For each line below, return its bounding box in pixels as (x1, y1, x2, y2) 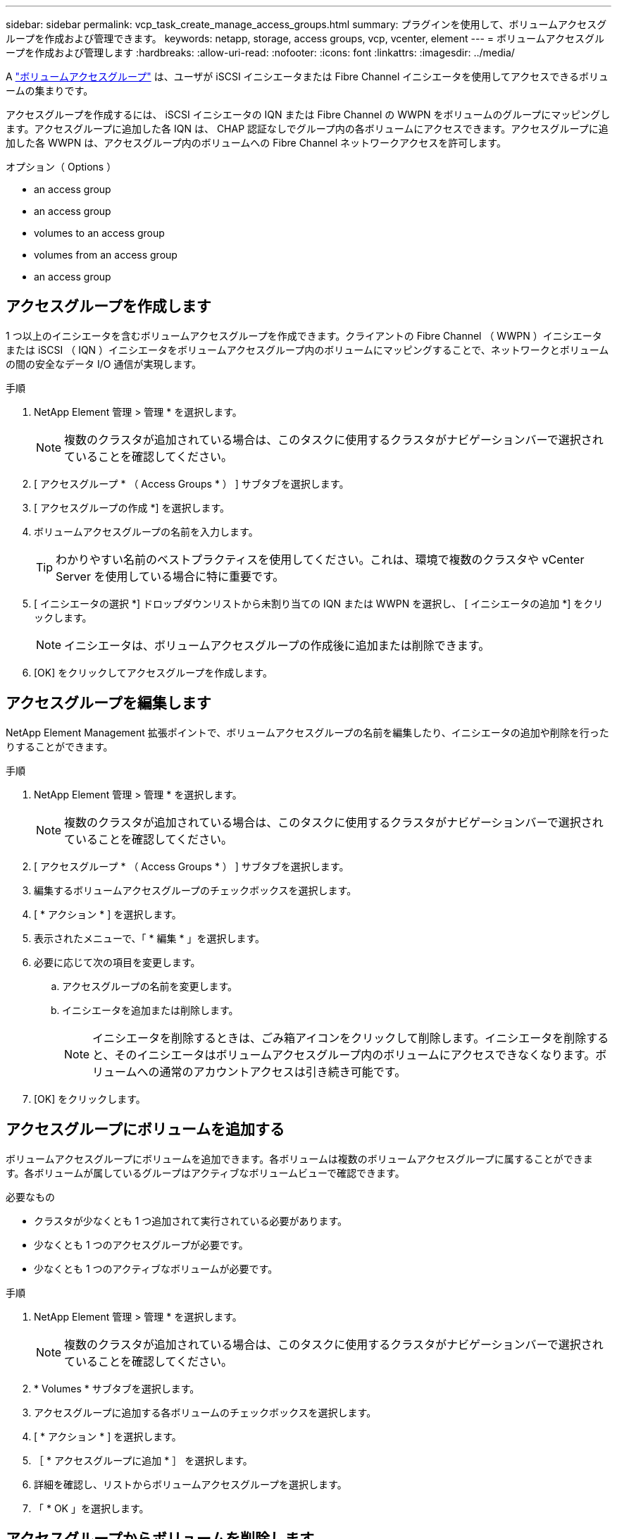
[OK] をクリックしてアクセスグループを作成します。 (34, 666, 273, 679)
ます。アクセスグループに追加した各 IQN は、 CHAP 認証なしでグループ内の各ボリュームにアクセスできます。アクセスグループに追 (6, 123, 609, 135)
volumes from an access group (34, 249, 177, 261)
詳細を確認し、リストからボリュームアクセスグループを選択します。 (34, 1478, 347, 1490)
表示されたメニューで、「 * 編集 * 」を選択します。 (34, 932, 265, 944)
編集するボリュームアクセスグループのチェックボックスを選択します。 (34, 884, 357, 896)
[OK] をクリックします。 (34, 1092, 146, 1105)
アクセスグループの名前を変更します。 (62, 979, 238, 992)
